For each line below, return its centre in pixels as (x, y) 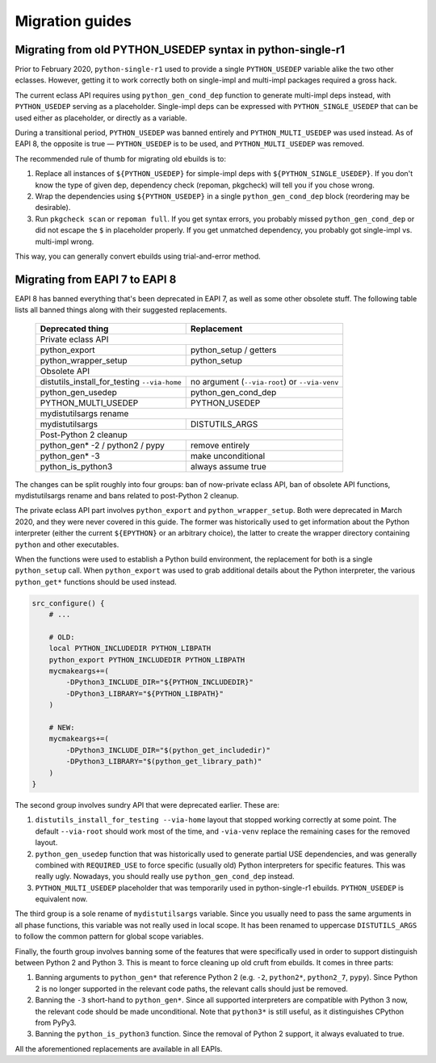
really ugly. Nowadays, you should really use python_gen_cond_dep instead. (165, 876)
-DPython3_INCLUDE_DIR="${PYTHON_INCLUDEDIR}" (159, 682)
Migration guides (73, 21)
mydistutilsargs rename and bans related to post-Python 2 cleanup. (127, 496)
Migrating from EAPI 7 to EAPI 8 (96, 279)
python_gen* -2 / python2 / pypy (102, 445)
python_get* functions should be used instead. (96, 582)
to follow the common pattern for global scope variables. (109, 936)
